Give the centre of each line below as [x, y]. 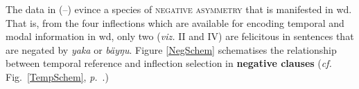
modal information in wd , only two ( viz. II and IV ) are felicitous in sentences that [180, 36]
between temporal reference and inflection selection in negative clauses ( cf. [169, 63]
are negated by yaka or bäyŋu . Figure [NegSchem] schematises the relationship [171, 49]
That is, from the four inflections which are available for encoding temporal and [175, 22]
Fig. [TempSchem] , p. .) [57, 76]
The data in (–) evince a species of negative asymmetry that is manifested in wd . [179, 9]
